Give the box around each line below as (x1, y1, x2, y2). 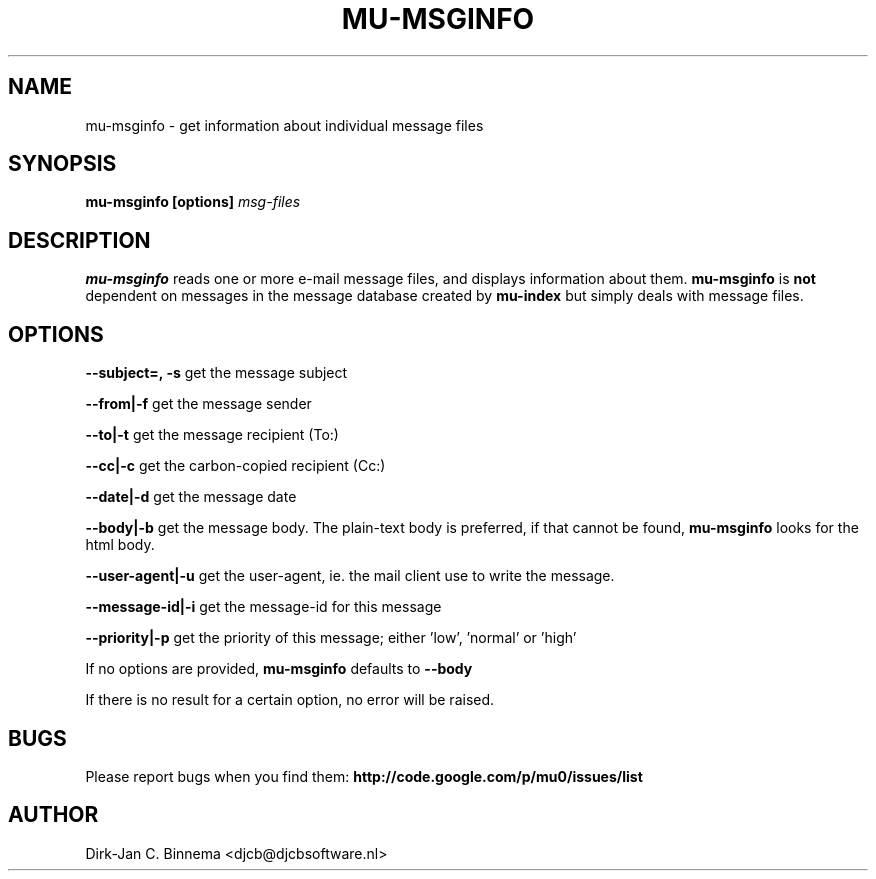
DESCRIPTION (8, 227, 151, 253)
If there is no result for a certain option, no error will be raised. (85, 691, 495, 709)
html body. (85, 536, 155, 554)
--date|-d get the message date (85, 488, 297, 506)
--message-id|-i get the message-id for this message (85, 598, 442, 616)
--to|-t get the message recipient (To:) (85, 426, 339, 444)
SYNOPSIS (8, 151, 117, 177)
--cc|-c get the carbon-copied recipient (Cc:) (85, 457, 386, 475)
